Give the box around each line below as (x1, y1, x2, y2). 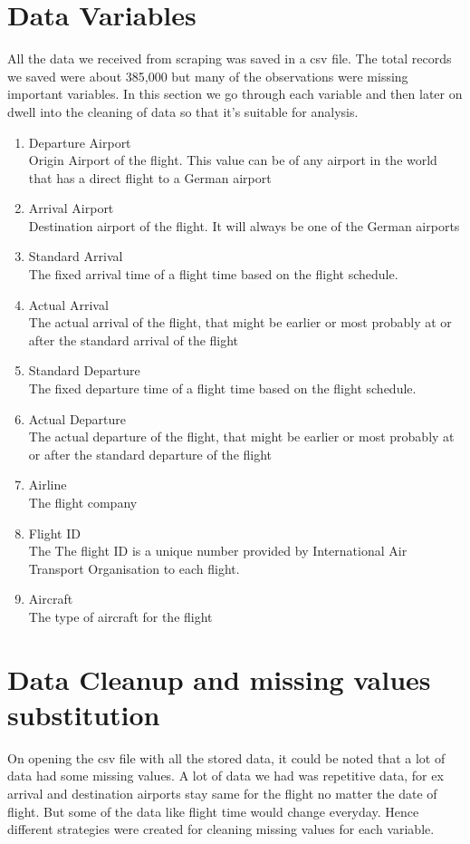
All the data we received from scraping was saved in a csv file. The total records (7, 49, 452, 68)
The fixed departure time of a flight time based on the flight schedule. (28, 379, 417, 398)
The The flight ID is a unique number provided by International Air (28, 541, 408, 560)
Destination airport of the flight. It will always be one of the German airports (28, 216, 460, 235)
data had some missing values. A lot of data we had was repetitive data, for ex (7, 766, 444, 785)
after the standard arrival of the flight (28, 330, 239, 349)
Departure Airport (28, 132, 131, 151)
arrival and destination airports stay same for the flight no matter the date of (7, 784, 437, 803)
